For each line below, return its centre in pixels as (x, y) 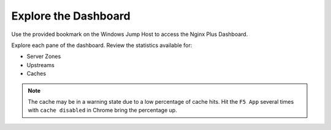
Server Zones (44, 56)
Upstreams (40, 65)
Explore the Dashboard (71, 16)
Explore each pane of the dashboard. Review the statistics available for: (102, 45)
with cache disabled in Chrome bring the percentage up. (102, 110)
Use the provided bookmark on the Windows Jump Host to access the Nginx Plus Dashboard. (130, 34)
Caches (36, 74)
